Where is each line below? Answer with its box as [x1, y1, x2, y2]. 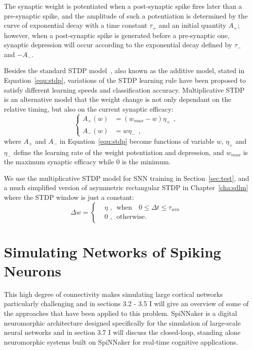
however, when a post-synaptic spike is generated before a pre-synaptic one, [4, 30, 230, 40]
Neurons [4, 260, 61, 280]
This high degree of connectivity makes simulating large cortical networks [4, 289, 223, 299]
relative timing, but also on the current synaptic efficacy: [4, 103, 174, 114]
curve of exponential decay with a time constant [4, 20, 147, 30]
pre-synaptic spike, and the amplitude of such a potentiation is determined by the [4, 10, 248, 20]
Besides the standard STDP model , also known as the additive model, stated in [4, 65, 245, 76]
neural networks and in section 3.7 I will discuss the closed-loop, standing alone [4, 327, 241, 337]
